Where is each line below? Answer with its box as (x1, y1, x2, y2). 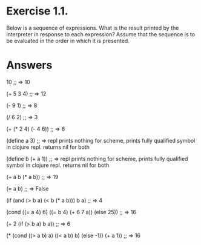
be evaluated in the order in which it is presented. (6, 37, 130, 44)
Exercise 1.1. (6, 4, 68, 18)
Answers (6, 59, 53, 72)
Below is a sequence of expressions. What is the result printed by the (6, 24, 179, 31)
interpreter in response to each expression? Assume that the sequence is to (6, 30, 196, 38)
